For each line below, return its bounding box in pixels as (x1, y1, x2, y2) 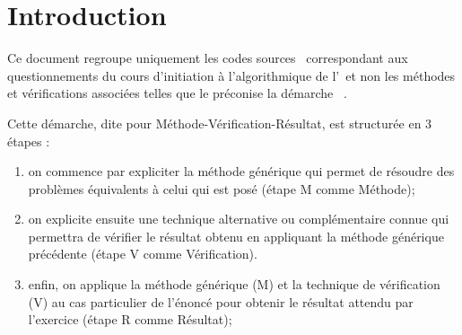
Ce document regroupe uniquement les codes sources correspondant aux (7, 48, 408, 67)
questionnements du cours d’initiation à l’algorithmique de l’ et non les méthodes (7, 66, 456, 84)
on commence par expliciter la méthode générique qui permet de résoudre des (28, 162, 455, 181)
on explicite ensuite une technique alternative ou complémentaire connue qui (28, 209, 449, 228)
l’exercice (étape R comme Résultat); (28, 310, 232, 329)
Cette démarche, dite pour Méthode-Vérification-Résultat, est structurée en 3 (7, 113, 432, 132)
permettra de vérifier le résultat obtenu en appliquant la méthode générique (28, 226, 444, 245)
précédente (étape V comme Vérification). (28, 244, 257, 263)
